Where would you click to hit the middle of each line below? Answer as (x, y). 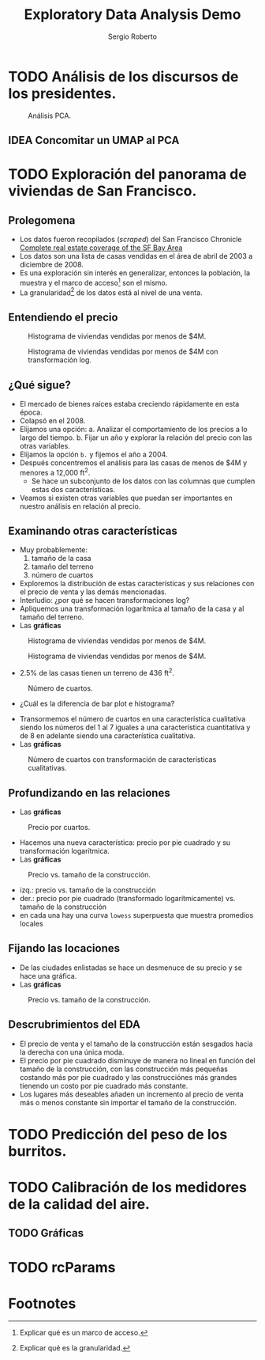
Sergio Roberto (132, 36)
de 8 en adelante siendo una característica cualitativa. (107, 736)
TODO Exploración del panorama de (127, 174)
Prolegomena (42, 220)
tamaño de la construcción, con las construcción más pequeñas (124, 1069)
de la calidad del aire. (79, 1204)
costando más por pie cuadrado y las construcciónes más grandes (128, 1077)
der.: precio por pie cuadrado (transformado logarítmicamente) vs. (127, 898)
